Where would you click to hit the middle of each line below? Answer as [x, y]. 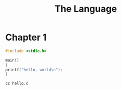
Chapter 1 [26, 37]
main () [12, 60]
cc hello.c [17, 84]
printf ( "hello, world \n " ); [34, 70]
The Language [86, 9]
